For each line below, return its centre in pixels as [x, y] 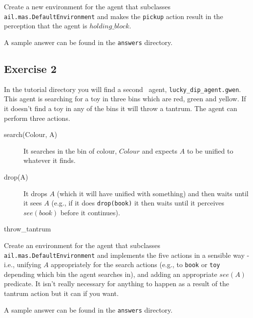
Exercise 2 [30, 68]
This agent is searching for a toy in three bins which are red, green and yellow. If [125, 99]
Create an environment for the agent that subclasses [82, 245]
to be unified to [210, 150]
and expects [160, 150]
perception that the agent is [46, 26]
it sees [33, 203]
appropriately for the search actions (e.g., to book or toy [136, 264]
